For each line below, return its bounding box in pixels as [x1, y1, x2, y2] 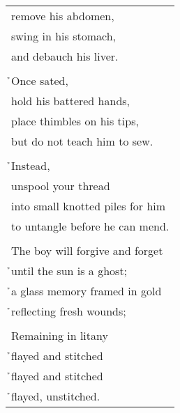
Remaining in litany [11, 327, 108, 343]
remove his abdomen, [11, 8, 114, 24]
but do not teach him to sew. [11, 133, 153, 149]
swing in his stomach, [11, 28, 117, 44]
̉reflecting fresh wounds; [11, 303, 126, 319]
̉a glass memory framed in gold [11, 283, 162, 299]
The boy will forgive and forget [11, 242, 163, 258]
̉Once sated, [11, 72, 68, 88]
